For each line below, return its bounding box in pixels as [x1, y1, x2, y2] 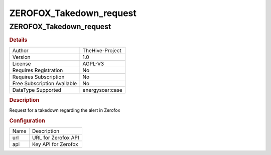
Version [12, 53, 31, 60]
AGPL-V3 [82, 60, 104, 67]
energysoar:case [82, 86, 122, 93]
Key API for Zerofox [32, 141, 79, 148]
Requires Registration [12, 67, 63, 74]
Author [12, 47, 29, 54]
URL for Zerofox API [32, 134, 80, 141]
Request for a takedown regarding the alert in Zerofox [9, 107, 120, 113]
